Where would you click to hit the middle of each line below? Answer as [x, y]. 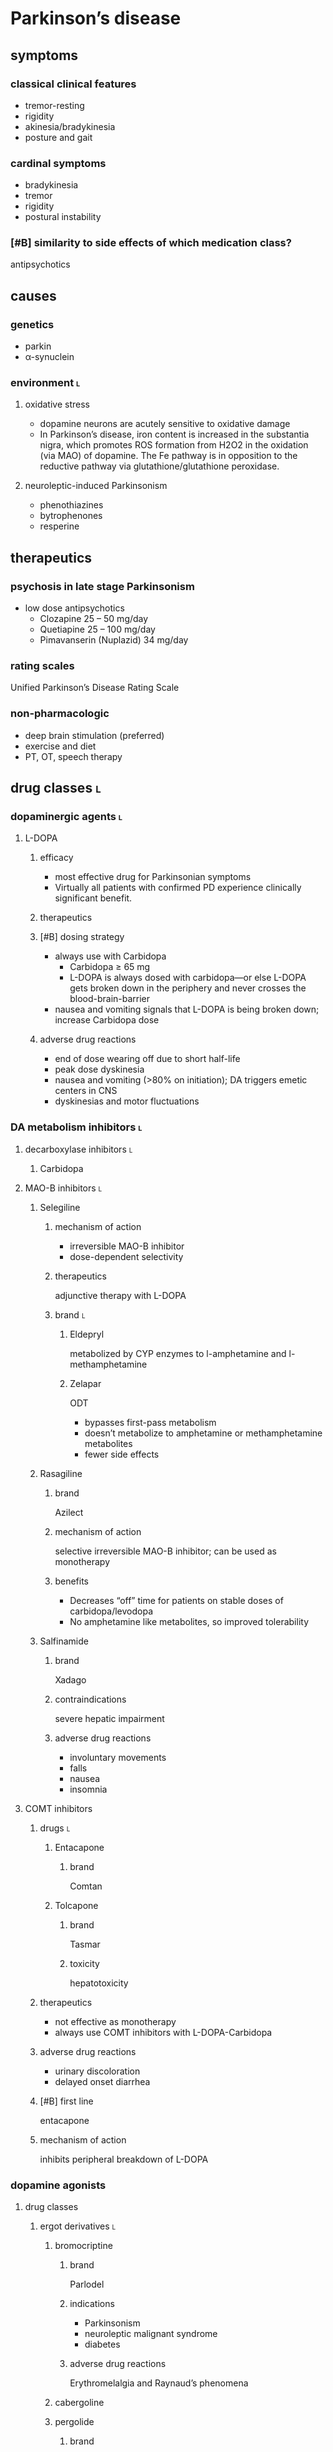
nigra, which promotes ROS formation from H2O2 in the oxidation [174, 445]
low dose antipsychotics [74, 608]
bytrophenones [71, 516]
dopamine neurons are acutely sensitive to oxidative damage [165, 424]
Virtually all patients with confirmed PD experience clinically [178, 888]
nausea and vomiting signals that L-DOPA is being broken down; [187, 1009]
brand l [70, 1314]
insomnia [88, 1789]
